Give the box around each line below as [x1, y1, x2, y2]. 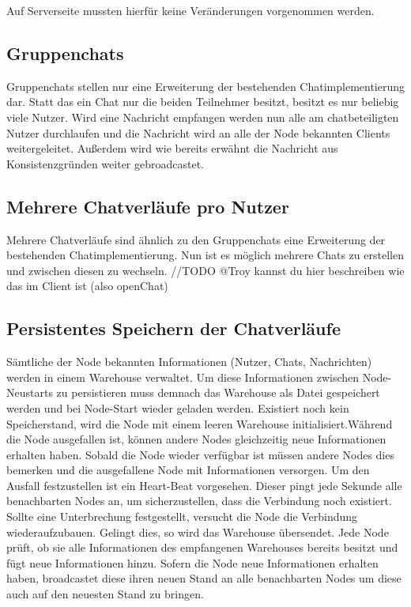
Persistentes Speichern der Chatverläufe [6, 316, 341, 341]
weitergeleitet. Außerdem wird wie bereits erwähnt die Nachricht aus [6, 140, 338, 156]
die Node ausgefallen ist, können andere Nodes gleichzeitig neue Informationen [6, 431, 386, 447]
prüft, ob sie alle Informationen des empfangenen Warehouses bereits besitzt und [6, 539, 398, 556]
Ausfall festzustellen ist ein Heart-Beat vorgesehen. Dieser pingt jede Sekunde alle [6, 477, 402, 493]
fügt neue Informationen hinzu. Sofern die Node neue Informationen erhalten [6, 554, 379, 571]
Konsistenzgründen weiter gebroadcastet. [6, 155, 205, 172]
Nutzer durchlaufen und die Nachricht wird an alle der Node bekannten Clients [6, 124, 390, 141]
